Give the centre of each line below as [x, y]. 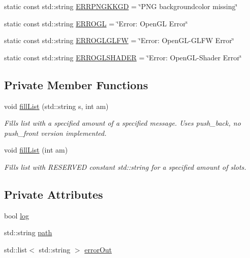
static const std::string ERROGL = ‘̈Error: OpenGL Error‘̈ [96, 23]
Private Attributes [54, 194]
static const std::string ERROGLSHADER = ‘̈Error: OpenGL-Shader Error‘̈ [123, 57]
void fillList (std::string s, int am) [56, 106]
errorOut [98, 249]
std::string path [28, 232]
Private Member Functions [76, 84]
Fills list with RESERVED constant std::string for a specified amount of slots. [125, 167]
